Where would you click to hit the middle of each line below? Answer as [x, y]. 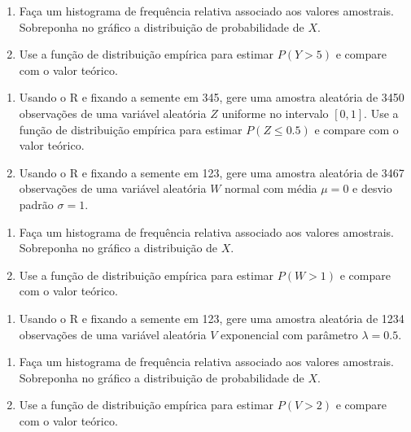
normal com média [271, 188]
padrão [36, 204]
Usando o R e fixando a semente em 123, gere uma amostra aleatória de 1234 [212, 318]
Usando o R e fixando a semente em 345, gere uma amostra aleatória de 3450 [212, 97]
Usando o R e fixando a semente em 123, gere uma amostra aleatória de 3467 [212, 172]
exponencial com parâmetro [289, 334]
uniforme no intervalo [275, 113]
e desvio [372, 188]
